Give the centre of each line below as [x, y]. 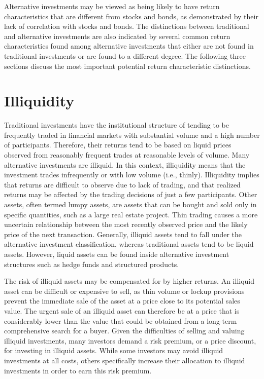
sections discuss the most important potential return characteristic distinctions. [127, 66]
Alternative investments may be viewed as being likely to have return [112, 6]
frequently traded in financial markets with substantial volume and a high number [132, 135]
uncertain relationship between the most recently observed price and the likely [126, 224]
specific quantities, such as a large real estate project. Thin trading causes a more [131, 214]
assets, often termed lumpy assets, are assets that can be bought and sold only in [130, 204]
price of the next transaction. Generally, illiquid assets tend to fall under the [123, 234]
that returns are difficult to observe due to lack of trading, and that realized [122, 184]
